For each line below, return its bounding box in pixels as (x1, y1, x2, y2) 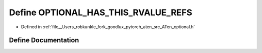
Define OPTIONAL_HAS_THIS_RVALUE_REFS (9, 7, 193, 18)
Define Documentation (9, 36, 79, 44)
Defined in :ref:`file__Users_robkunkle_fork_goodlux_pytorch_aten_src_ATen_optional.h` (21, 24, 195, 30)
